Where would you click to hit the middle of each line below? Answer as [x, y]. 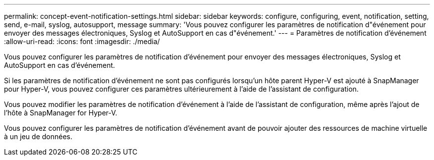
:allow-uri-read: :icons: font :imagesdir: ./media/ [82, 41]
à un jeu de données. [38, 136]
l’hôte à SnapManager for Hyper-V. [61, 113]
